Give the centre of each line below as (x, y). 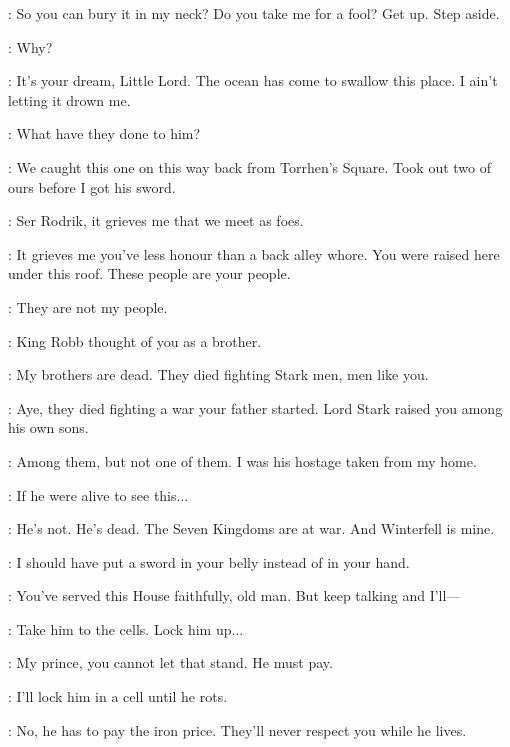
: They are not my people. (88, 306)
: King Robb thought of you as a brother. (135, 340)
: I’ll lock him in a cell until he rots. (118, 696)
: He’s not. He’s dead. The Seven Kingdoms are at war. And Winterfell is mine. (251, 528)
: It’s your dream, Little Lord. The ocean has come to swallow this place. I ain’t (253, 80)
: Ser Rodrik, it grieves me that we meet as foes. (156, 220)
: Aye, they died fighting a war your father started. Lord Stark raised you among (255, 407)
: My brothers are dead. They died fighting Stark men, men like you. (218, 374)
